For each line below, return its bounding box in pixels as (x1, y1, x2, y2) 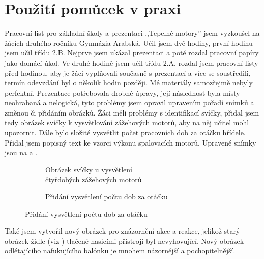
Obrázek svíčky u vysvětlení (45, 164, 132, 175)
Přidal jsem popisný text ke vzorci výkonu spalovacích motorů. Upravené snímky (5, 137, 256, 148)
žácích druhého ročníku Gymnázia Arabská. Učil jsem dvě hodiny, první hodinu (5, 37, 253, 48)
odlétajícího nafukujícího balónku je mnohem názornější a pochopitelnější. (5, 245, 236, 256)
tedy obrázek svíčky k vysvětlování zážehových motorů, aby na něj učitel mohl (5, 117, 249, 128)
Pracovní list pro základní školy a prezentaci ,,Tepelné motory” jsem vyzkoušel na (5, 27, 260, 38)
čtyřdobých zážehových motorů (45, 174, 142, 185)
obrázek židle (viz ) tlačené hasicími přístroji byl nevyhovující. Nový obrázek (5, 235, 244, 246)
